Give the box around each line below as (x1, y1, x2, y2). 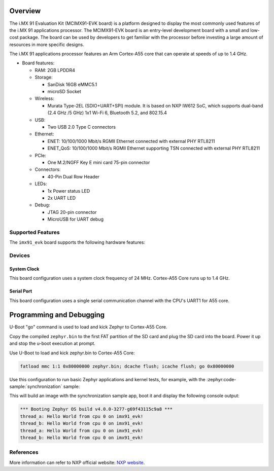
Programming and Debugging (9, 311, 105, 319)
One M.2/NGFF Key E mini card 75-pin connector (47, 159, 150, 165)
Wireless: (35, 95, 54, 101)
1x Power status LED (47, 188, 90, 194)
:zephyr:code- (206, 376, 236, 382)
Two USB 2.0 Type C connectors (47, 124, 116, 130)
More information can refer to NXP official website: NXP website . (9, 459, 145, 465)
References (9, 449, 39, 456)
